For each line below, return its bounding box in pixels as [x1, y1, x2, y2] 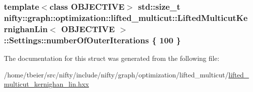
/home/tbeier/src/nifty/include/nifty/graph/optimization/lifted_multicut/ [4, 69, 229, 79]
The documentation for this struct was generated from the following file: [4, 53, 219, 63]
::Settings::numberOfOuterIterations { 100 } [4, 34, 181, 46]
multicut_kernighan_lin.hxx [4, 79, 89, 89]
